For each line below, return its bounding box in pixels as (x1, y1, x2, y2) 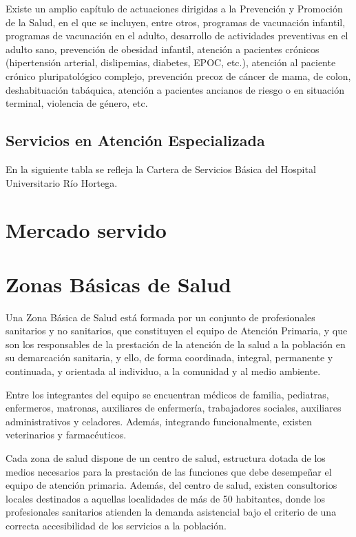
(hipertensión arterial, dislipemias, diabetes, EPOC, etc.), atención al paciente (6, 55, 336, 70)
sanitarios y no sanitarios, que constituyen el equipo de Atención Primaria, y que (6, 323, 348, 338)
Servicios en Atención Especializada (6, 130, 265, 151)
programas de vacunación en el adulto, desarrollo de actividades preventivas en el (6, 28, 348, 43)
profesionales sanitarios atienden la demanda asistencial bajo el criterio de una (6, 505, 337, 519)
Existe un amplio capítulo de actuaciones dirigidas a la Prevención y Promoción (6, 1, 343, 15)
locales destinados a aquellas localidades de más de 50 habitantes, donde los (6, 491, 326, 505)
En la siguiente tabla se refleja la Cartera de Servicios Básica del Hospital (6, 161, 316, 176)
